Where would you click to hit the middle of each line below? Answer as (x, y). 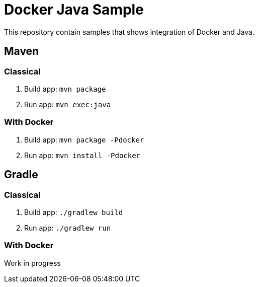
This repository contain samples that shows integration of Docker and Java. (129, 32)
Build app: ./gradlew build (74, 212)
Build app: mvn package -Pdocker (84, 139)
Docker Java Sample (74, 10)
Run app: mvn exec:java (68, 104)
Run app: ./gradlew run (68, 228)
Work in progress (32, 263)
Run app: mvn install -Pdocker (82, 155)
